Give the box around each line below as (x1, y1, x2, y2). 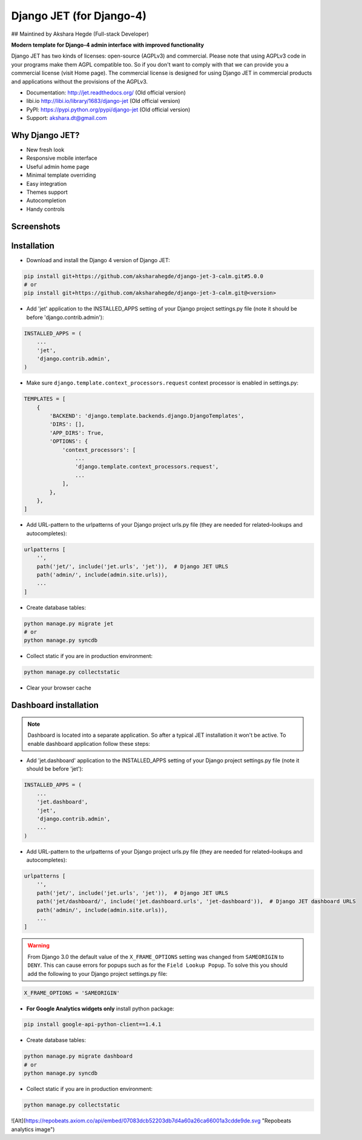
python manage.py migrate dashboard (24, 1053, 133, 1059)
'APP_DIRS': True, (49, 429, 104, 436)
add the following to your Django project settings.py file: (27, 970, 168, 977)
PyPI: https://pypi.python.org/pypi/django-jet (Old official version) (26, 106, 191, 113)
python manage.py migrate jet (24, 620, 114, 627)
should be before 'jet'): (26, 765, 84, 773)
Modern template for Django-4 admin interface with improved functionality (11, 41, 204, 48)
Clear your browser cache (26, 684, 91, 691)
